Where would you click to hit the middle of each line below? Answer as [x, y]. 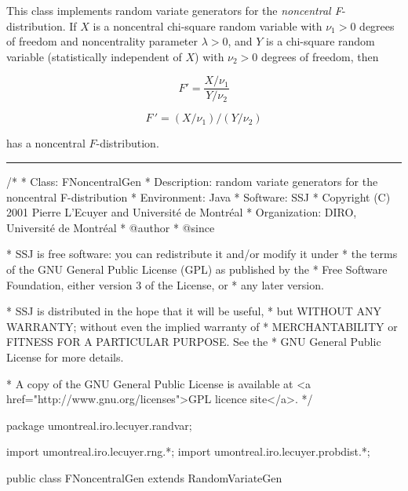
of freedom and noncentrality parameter [102, 41]
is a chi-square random [321, 41]
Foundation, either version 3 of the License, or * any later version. [165, 284]
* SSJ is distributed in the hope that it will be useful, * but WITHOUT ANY [194, 311]
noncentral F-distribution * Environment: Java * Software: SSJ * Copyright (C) [199, 196]
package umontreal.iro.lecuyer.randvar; [99, 425]
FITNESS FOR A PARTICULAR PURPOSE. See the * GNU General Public [194, 342]
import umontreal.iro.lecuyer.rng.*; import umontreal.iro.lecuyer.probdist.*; [188, 451]
